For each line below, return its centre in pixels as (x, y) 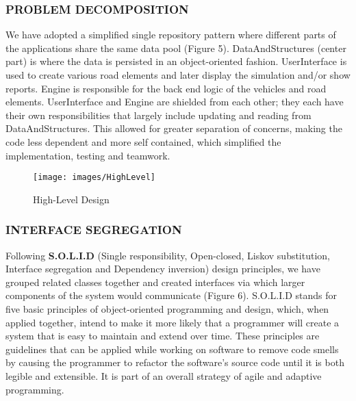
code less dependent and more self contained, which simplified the (143, 141)
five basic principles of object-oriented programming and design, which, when (167, 309)
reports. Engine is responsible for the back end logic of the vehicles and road (166, 88)
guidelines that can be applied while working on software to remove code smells (172, 349)
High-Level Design (71, 199)
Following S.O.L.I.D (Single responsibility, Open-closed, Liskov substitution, (168, 255)
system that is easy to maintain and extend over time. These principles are (163, 336)
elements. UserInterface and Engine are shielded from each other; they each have (175, 102)
